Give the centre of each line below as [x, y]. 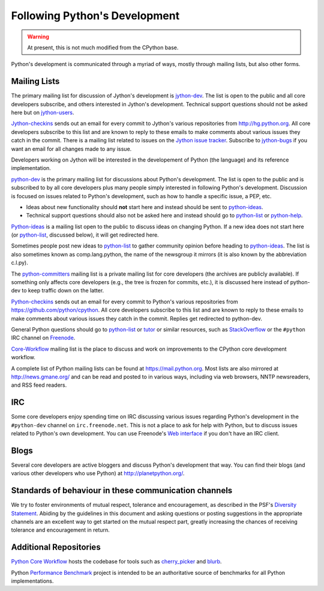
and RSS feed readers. [39, 385]
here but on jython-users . [43, 113]
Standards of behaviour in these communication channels [122, 490]
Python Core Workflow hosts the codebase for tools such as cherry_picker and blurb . [116, 562]
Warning [38, 37]
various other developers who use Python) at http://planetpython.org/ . [98, 473]
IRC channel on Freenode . [43, 338]
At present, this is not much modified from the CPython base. [103, 47]
